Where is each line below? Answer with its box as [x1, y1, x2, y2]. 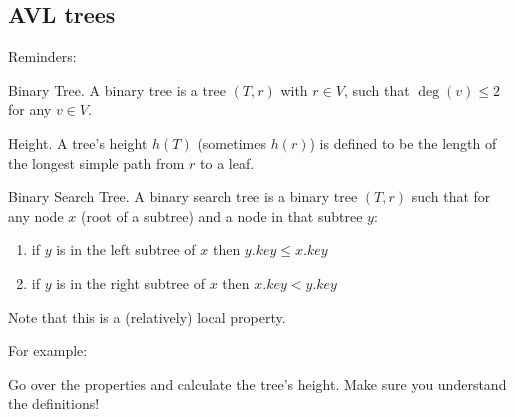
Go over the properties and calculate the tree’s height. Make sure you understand [8, 373, 507, 394]
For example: [8, 340, 88, 361]
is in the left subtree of [56, 239, 196, 260]
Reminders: [8, 46, 77, 67]
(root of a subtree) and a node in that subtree [80, 205, 363, 226]
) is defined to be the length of [309, 132, 497, 153]
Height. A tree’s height [8, 132, 148, 153]
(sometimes [197, 132, 266, 153]
